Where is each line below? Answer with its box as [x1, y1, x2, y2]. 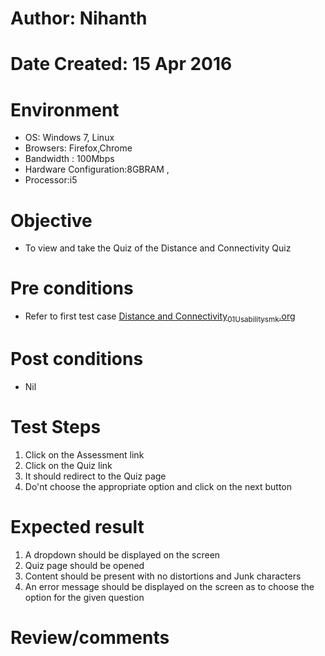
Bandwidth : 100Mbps [24, 153, 115, 165]
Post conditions [10, 348, 144, 371]
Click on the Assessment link [24, 448, 145, 461]
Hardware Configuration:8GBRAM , [24, 163, 170, 176]
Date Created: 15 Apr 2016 [10, 53, 233, 76]
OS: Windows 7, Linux [24, 132, 115, 144]
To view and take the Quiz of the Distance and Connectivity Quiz [24, 242, 292, 254]
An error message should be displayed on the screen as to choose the [24, 580, 315, 592]
